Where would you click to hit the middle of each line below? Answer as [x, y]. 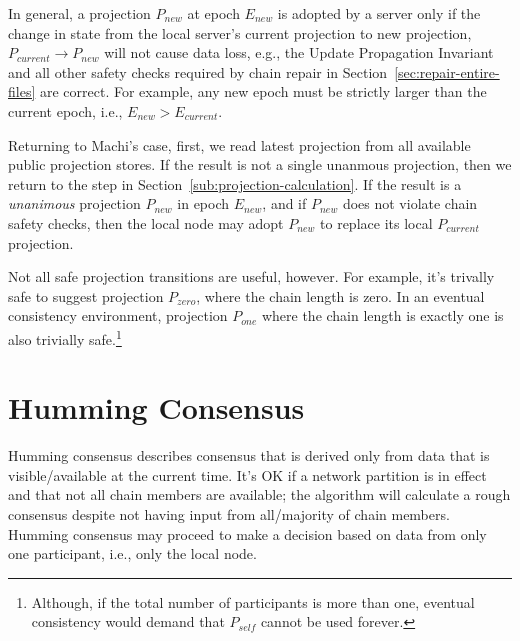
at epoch [213, 13]
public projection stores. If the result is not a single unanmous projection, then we [260, 164]
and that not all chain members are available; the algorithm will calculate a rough [259, 494]
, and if [284, 203]
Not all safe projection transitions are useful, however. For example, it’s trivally [251, 276]
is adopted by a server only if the [379, 13]
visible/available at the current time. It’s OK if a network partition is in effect [247, 474]
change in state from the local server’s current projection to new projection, [240, 32]
